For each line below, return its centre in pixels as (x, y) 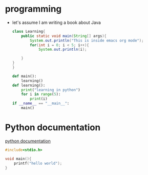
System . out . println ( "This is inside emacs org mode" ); (87, 40)
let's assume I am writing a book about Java (56, 22)
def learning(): (29, 85)
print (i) (39, 99)
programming (33, 9)
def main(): (24, 76)
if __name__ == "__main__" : (41, 103)
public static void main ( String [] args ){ (64, 36)
